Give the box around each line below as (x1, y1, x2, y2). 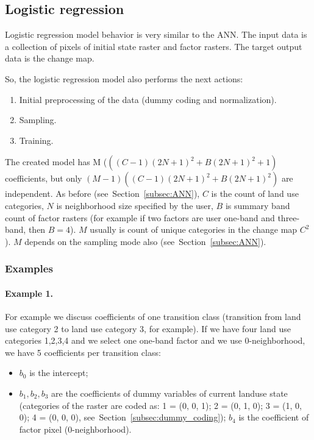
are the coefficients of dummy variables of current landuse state (51, 386, 288, 399)
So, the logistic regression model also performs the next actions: (5, 72, 243, 85)
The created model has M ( (5, 155, 107, 168)
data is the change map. (5, 52, 95, 65)
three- (277, 211, 300, 224)
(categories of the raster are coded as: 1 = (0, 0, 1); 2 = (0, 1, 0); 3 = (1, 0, (19, 399, 302, 411)
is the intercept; (29, 366, 88, 379)
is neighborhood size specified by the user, (56, 199, 213, 211)
